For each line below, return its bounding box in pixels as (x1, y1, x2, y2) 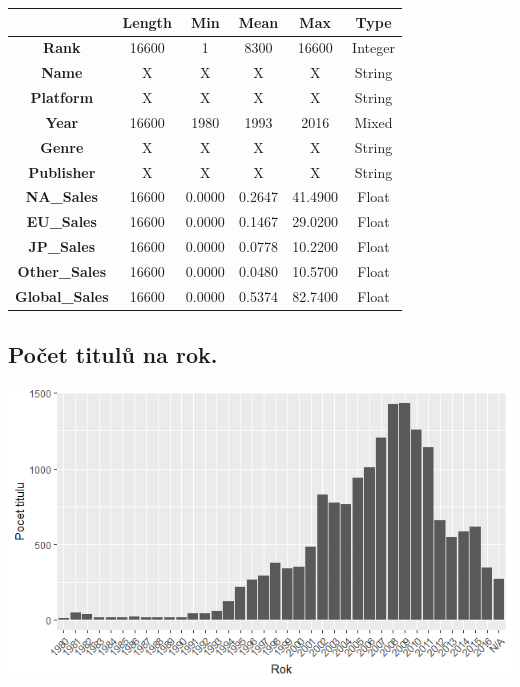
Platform (30, 87, 94, 108)
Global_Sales (15, 285, 109, 306)
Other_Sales (17, 260, 106, 281)
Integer (352, 37, 395, 58)
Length (122, 11, 172, 32)
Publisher (28, 161, 96, 182)
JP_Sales (28, 236, 96, 257)
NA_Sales (25, 186, 98, 207)
